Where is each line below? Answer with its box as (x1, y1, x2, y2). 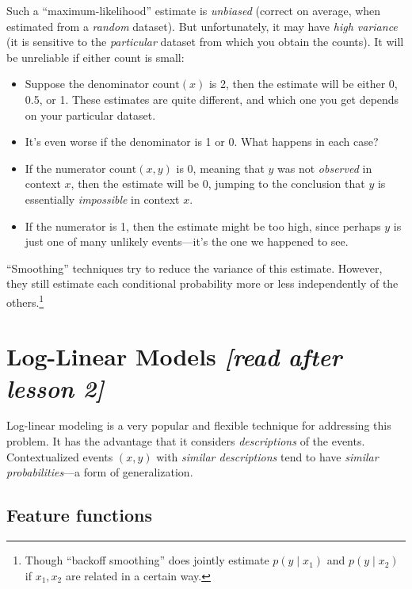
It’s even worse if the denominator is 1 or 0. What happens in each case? (25, 133, 379, 150)
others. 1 (6, 291, 44, 310)
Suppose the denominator (25, 75, 149, 92)
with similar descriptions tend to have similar (156, 448, 379, 465)
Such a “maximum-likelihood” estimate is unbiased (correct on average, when (6, 2, 381, 18)
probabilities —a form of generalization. (6, 464, 193, 480)
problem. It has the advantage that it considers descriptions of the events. (6, 433, 365, 449)
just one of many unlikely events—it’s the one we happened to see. (25, 233, 349, 250)
